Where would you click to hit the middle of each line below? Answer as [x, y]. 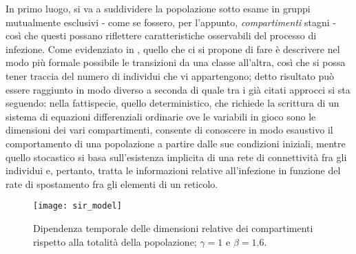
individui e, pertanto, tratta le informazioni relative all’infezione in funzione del [173, 170]
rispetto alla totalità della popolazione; [115, 241]
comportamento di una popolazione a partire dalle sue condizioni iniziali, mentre [176, 143]
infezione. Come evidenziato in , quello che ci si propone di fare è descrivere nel [173, 49]
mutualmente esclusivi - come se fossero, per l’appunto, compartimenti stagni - [171, 22]
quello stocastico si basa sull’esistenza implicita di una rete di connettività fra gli [176, 157]
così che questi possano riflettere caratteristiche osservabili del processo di [161, 35]
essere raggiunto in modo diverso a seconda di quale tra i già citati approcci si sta [178, 89]
